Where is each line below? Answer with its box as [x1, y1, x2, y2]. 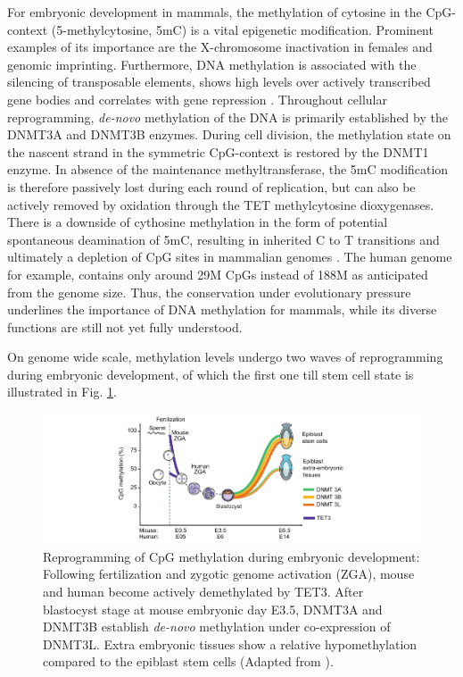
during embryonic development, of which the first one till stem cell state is [7, 364, 414, 383]
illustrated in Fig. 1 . [7, 382, 117, 401]
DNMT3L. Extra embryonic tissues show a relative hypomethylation [43, 634, 418, 653]
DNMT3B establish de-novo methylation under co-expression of [43, 617, 391, 636]
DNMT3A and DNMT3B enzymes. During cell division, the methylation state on [7, 125, 451, 144]
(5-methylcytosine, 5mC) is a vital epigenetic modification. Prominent [51, 20, 434, 38]
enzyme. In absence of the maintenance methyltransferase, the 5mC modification [7, 160, 449, 179]
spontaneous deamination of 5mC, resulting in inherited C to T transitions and [7, 230, 440, 248]
